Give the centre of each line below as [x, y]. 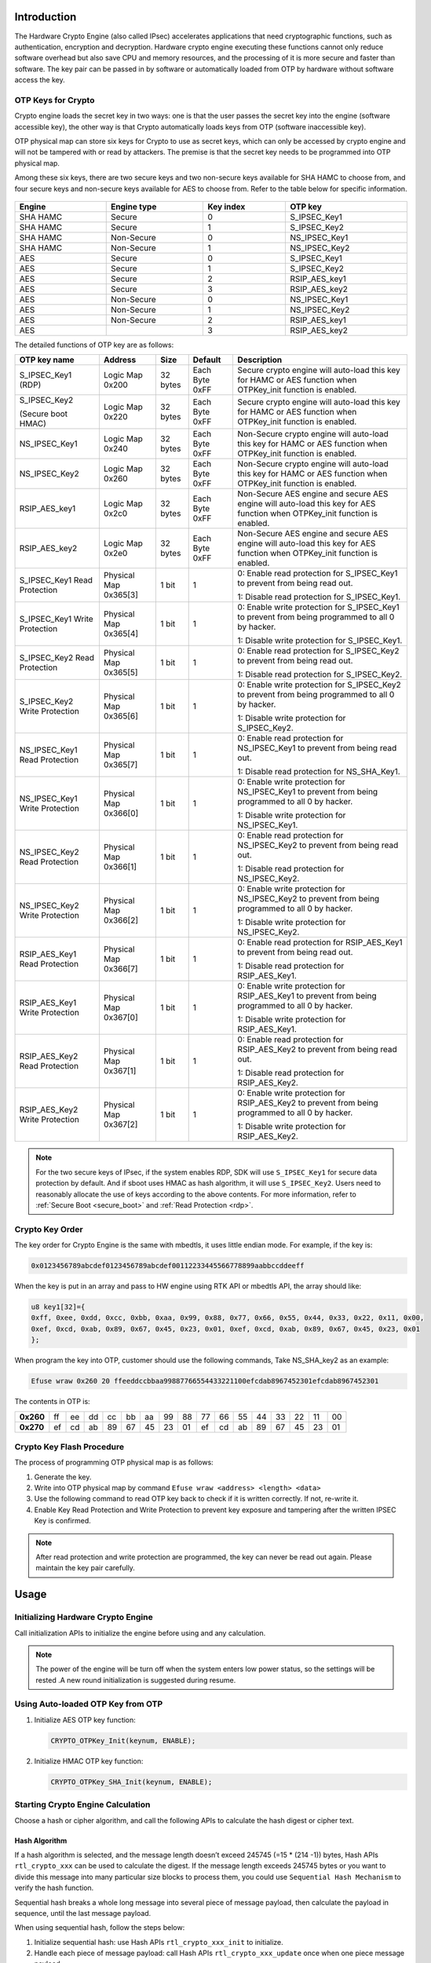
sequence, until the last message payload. [83, 1913]
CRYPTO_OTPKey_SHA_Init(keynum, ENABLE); [131, 1782]
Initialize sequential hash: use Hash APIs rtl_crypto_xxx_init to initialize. [159, 1942]
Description [260, 360]
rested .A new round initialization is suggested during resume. [136, 1680]
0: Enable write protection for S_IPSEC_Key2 [320, 685]
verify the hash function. [54, 1888]
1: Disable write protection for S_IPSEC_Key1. [320, 641]
